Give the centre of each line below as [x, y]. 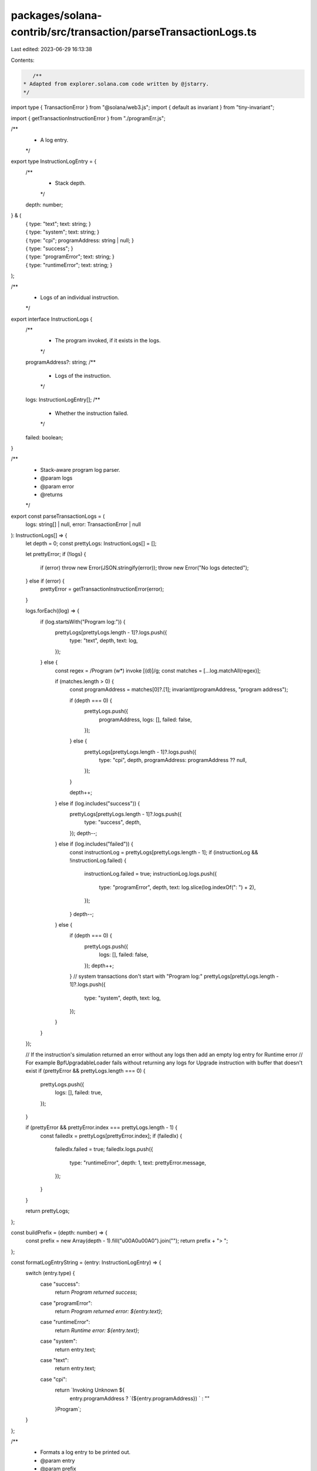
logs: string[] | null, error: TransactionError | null [83, 524]
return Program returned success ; [96, 1292]
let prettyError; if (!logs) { [56, 554]
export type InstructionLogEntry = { [54, 161]
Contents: [23, 60]
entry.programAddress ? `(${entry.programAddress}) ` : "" [140, 1398]
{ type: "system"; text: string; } [63, 232]
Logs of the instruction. [83, 375]
